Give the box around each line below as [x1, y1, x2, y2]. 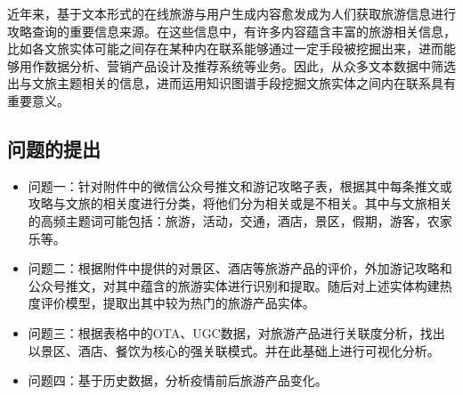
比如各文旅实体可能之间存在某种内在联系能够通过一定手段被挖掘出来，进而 [7, 39, 443, 58]
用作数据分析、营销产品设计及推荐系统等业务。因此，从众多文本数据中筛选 [19, 56, 456, 75]
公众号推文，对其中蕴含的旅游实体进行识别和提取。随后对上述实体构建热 [28, 276, 452, 294]
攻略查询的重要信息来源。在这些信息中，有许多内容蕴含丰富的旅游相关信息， [7, 21, 456, 40]
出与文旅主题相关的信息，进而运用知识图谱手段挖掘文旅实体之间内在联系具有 [7, 74, 456, 93]
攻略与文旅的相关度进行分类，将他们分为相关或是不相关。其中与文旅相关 [28, 194, 452, 213]
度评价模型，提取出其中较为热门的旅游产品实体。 [28, 294, 315, 312]
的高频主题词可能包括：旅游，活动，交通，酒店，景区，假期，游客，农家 [28, 211, 452, 230]
